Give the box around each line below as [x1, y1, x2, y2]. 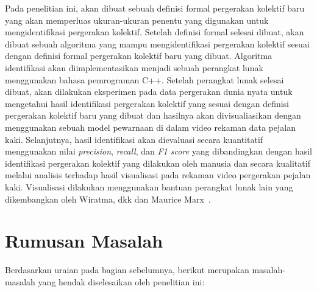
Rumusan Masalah [5, 228, 163, 253]
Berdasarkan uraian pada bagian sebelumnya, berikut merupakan [5, 263, 249, 276]
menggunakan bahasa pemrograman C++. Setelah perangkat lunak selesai [5, 73, 284, 86]
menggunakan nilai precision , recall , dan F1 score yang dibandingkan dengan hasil [5, 145, 312, 158]
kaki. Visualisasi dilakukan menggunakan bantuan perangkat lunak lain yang [5, 180, 293, 193]
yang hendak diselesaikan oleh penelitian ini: [38, 275, 205, 288]
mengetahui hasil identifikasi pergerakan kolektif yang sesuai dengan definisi [5, 97, 290, 109]
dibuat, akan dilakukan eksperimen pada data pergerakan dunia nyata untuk [5, 85, 293, 98]
